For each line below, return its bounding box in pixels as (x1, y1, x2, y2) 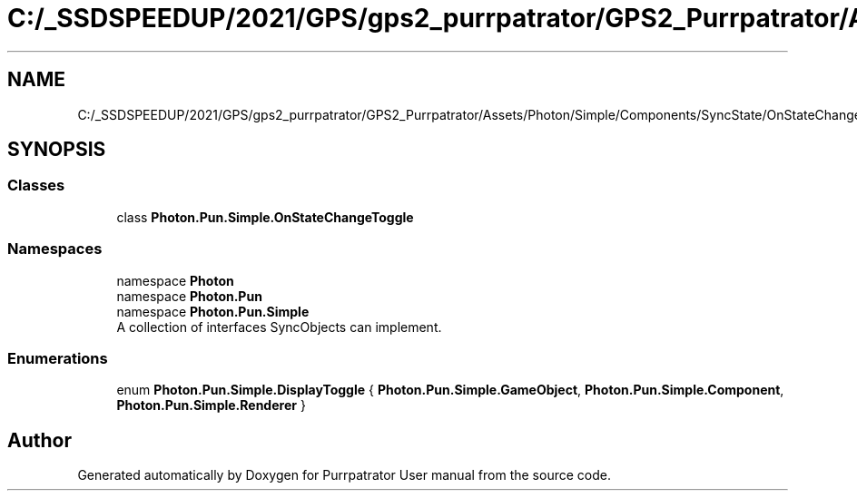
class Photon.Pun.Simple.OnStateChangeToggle (116, 209, 414, 225)
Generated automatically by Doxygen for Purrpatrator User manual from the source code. (77, 467, 611, 483)
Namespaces (7, 239, 103, 259)
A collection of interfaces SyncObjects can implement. (116, 318, 442, 335)
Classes (7, 176, 65, 195)
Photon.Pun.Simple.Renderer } (116, 397, 306, 414)
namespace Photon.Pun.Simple (116, 303, 310, 319)
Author (7, 428, 72, 452)
